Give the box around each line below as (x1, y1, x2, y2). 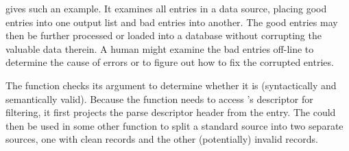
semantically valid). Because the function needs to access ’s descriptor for (5, 91, 313, 106)
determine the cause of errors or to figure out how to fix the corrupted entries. (5, 55, 334, 69)
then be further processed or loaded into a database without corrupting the (5, 28, 322, 43)
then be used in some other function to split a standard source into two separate (5, 118, 344, 132)
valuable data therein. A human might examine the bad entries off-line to (5, 41, 314, 56)
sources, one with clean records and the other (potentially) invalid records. (5, 132, 318, 146)
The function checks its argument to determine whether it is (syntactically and (5, 78, 337, 92)
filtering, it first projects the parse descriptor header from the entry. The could (5, 105, 336, 119)
